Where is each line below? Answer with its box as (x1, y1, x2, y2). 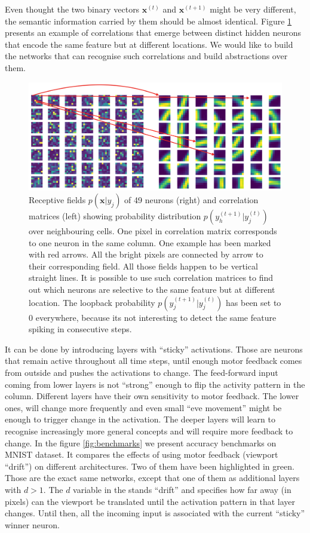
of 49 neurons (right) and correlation (124, 194, 259, 206)
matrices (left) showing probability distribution (29, 210, 201, 222)
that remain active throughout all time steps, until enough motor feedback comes (5, 354, 302, 367)
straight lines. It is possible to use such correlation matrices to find (29, 271, 274, 284)
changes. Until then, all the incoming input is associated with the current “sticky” (5, 507, 305, 519)
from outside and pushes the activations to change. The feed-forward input (5, 366, 278, 379)
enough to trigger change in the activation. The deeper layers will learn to (5, 413, 275, 425)
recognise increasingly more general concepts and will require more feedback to (5, 425, 293, 437)
